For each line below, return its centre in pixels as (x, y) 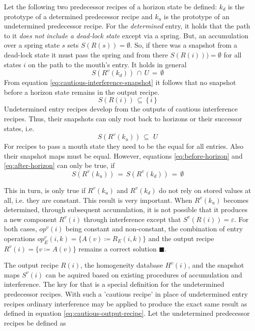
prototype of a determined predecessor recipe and (78, 16)
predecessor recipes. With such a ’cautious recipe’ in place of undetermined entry (126, 294)
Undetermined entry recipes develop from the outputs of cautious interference (121, 109)
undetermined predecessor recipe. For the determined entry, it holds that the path (127, 26)
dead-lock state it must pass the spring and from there (86, 54)
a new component (30, 219)
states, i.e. (19, 128)
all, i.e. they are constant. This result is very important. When (98, 200)
